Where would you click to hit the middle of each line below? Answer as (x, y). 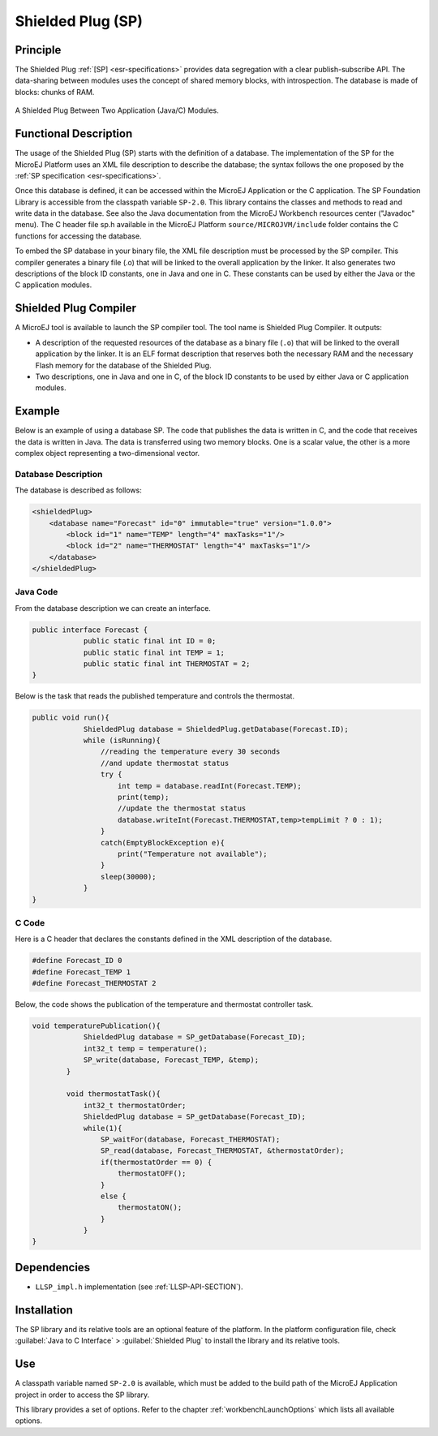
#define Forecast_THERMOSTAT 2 (94, 983)
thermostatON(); (150, 1208)
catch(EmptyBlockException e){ (162, 843)
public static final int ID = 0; (150, 641)
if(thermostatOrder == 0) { (156, 1162)
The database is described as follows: (78, 490)
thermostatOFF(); (152, 1174)
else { (114, 1196)
